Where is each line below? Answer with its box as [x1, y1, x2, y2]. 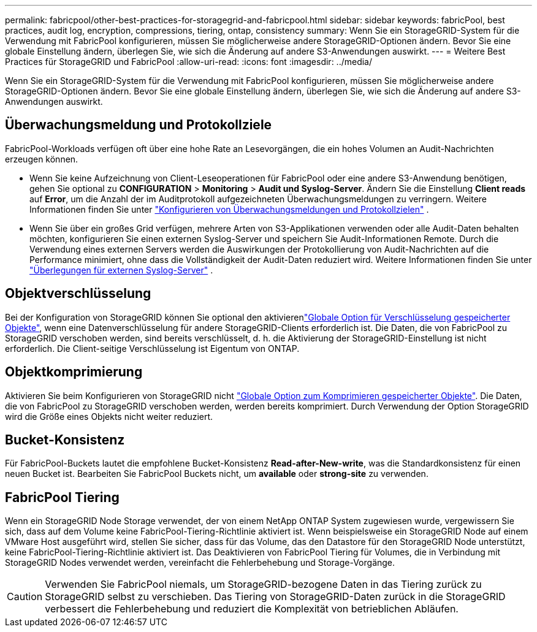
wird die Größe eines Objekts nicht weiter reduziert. [5, 411, 213, 422]
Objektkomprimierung [5, 364, 143, 380]
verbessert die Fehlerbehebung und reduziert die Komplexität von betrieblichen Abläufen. [45, 603, 459, 615]
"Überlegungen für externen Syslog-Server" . [29, 264, 213, 275]
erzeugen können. [5, 153, 78, 164]
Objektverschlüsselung [5, 286, 151, 302]
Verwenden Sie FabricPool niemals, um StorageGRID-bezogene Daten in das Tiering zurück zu [45, 578, 482, 591]
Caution [7, 590, 43, 603]
